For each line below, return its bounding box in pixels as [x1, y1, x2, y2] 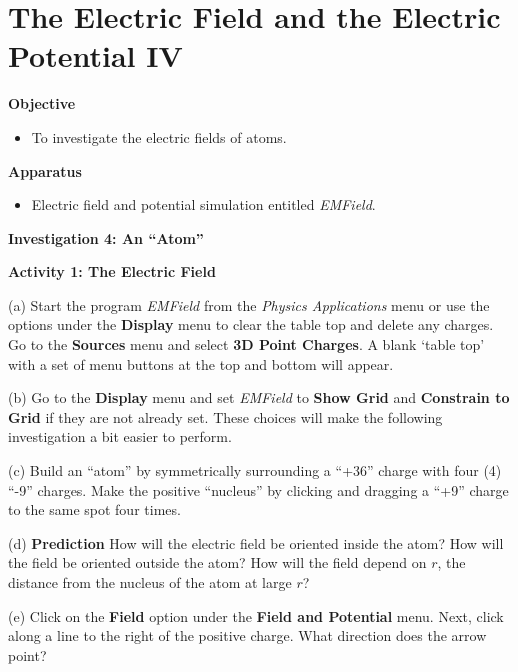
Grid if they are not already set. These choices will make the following [8, 406, 443, 427]
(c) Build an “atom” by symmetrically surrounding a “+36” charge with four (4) [8, 460, 502, 481]
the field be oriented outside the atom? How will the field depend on [8, 552, 427, 573]
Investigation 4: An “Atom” [8, 227, 204, 248]
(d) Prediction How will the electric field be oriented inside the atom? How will [8, 532, 504, 553]
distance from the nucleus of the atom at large [8, 572, 292, 592]
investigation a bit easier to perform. [8, 426, 232, 447]
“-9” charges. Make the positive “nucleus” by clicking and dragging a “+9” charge [8, 479, 509, 500]
